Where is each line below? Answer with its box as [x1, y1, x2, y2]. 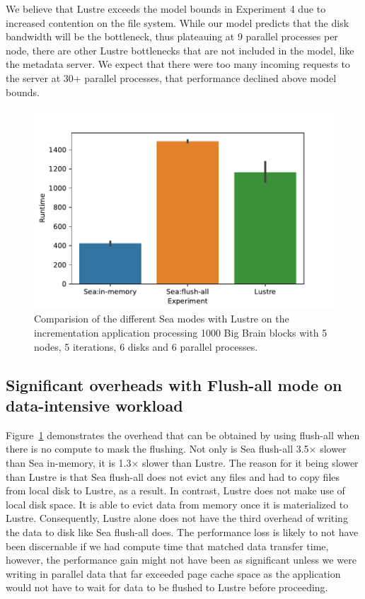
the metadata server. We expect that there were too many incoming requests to [6, 57, 350, 71]
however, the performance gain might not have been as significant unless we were [6, 552, 357, 567]
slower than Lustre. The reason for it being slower [142, 455, 359, 470]
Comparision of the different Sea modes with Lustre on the [34, 311, 289, 326]
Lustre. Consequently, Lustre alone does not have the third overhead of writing [6, 511, 348, 525]
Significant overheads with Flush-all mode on [6, 373, 342, 395]
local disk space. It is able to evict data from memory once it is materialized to [6, 496, 349, 511]
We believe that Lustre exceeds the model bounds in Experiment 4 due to [6, 1, 326, 16]
